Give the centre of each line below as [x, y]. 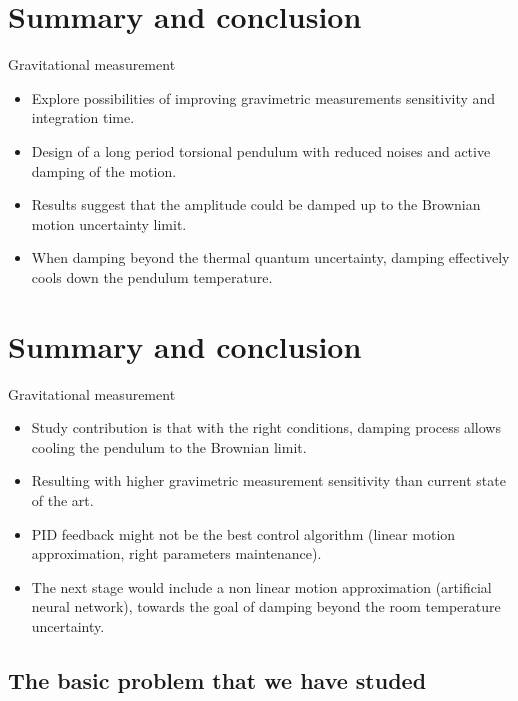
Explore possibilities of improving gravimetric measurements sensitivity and [263, 97]
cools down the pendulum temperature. [152, 276]
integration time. [83, 117]
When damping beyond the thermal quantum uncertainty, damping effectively [270, 257]
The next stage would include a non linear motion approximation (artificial [261, 586]
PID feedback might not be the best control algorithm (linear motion [243, 533]
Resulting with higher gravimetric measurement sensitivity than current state [268, 480]
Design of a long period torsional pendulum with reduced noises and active [261, 150]
